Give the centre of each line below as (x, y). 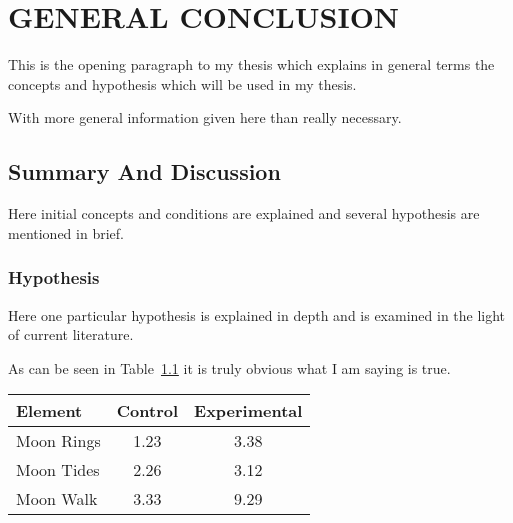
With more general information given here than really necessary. (205, 117)
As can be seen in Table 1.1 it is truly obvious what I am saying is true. (229, 367)
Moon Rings (58, 441)
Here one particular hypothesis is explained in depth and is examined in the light (257, 314)
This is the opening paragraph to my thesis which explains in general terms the (251, 64)
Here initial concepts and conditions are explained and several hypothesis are (244, 213)
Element (49, 411)
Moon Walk (57, 499)
